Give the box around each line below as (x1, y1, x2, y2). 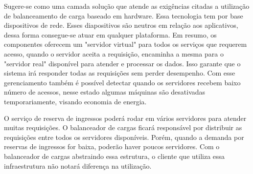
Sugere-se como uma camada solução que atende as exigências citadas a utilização (4, 1, 250, 11)
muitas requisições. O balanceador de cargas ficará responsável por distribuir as (4, 122, 242, 133)
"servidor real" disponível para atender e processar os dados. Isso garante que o (4, 58, 241, 68)
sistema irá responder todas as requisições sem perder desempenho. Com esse (4, 68, 235, 78)
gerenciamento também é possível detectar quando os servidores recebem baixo (4, 77, 241, 87)
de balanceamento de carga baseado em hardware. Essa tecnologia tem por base (4, 10, 243, 20)
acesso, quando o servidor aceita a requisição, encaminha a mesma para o (4, 48, 224, 58)
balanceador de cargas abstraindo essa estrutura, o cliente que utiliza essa (4, 151, 225, 161)
